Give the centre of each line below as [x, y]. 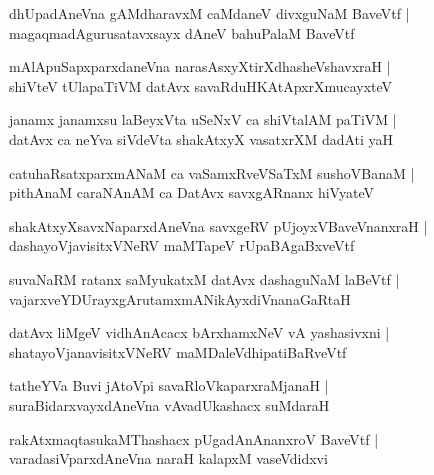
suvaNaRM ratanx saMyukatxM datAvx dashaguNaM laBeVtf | [204, 278]
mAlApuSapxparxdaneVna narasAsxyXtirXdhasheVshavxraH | [200, 66]
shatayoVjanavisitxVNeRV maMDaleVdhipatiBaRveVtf [178, 351]
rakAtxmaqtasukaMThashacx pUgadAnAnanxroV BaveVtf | [194, 438]
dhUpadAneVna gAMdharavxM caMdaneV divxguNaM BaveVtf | [209, 13]
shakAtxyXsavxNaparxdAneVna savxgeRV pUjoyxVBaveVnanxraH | [218, 225]
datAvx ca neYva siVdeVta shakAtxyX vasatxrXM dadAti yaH [201, 138]
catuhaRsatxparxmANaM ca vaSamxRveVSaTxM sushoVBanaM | [212, 172]
